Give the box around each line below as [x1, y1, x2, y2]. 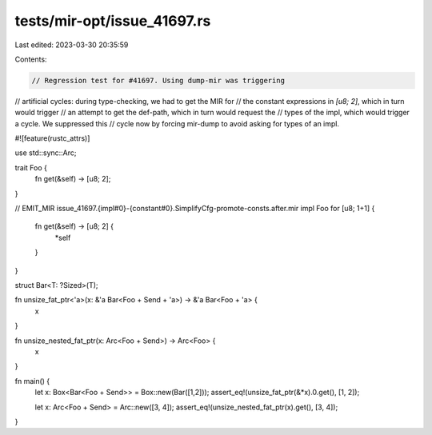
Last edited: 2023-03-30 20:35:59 [14, 40, 129, 50]
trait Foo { [14, 162, 48, 172]
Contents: [14, 54, 47, 64]
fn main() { [14, 376, 50, 385]
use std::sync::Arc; [14, 148, 77, 158]
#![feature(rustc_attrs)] [14, 134, 90, 143]
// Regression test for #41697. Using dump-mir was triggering [31, 76, 286, 85]
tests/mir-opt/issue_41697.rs [14, 12, 211, 30]
